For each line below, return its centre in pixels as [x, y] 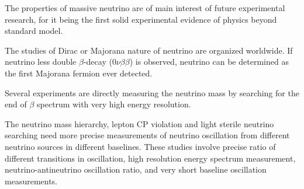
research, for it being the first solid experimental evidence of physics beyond [141, 19]
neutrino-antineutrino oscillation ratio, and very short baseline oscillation [136, 169]
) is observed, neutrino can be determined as [209, 62]
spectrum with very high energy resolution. [114, 104]
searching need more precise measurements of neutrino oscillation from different [147, 135]
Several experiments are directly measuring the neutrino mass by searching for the [152, 92]
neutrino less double [41, 62]
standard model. [34, 31]
